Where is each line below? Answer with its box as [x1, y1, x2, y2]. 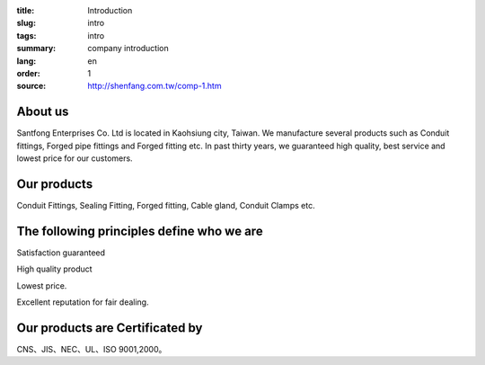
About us [16, 104, 69, 120]
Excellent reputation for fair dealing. [16, 297, 149, 307]
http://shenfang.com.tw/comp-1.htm [87, 81, 222, 92]
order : [16, 67, 40, 78]
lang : [16, 55, 37, 67]
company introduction [87, 43, 170, 54]
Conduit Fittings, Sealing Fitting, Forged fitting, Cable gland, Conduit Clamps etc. [16, 200, 315, 210]
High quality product [16, 263, 93, 274]
